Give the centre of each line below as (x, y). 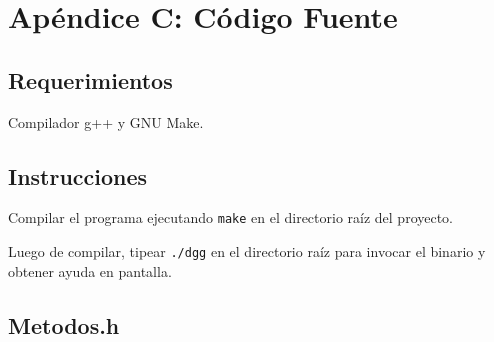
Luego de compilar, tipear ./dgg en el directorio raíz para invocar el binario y (247, 251)
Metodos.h (64, 324)
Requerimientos (90, 79)
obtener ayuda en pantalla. (90, 270)
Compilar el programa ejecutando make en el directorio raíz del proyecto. (231, 217)
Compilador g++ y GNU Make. (106, 121)
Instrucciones (78, 175)
